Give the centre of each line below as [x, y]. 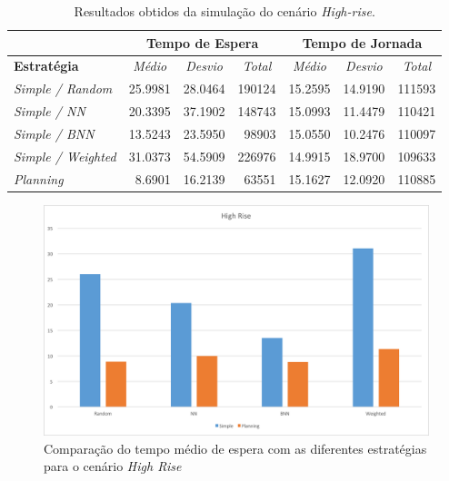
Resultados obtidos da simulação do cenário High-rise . [224, 11]
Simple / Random [63, 88]
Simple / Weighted [65, 156]
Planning [39, 178]
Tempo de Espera [203, 42]
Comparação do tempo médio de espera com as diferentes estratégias [235, 448]
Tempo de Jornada [362, 42]
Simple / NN [50, 111]
